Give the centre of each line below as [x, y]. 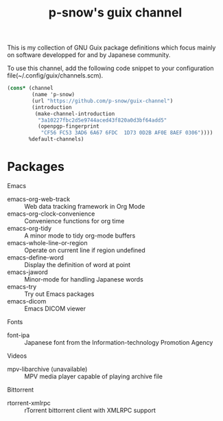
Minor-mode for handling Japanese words [84, 279]
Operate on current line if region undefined [85, 250]
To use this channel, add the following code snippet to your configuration [110, 68]
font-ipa [19, 335]
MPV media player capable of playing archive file [94, 376]
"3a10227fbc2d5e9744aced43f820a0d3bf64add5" [102, 120]
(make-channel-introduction [75, 114]
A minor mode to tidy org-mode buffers [80, 236]
